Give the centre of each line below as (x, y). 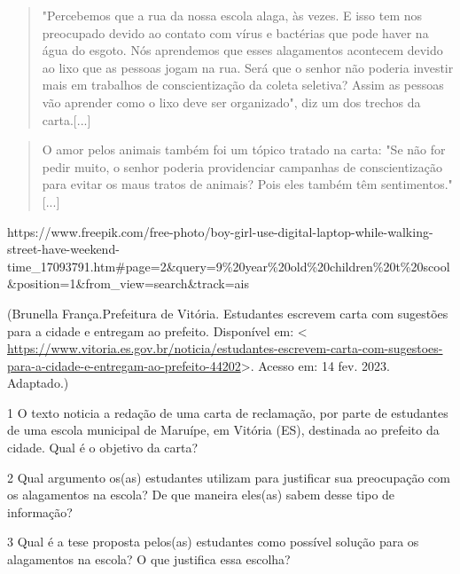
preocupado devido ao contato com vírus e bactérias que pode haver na (235, 32)
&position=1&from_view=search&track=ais (128, 283)
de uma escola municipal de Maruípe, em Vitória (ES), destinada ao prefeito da (223, 430)
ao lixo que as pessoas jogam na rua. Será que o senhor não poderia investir (248, 67)
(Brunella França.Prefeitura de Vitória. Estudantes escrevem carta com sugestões (228, 313)
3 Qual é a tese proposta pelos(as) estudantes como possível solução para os (213, 542)
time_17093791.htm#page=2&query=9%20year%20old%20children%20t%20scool (229, 266)
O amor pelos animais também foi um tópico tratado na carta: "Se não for (244, 149)
